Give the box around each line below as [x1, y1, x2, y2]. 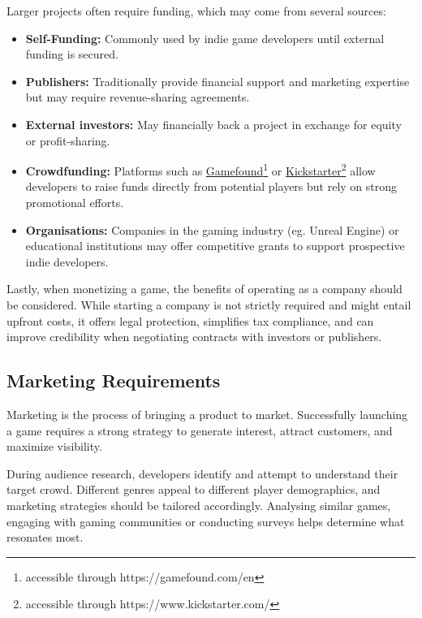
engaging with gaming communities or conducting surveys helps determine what [6, 512, 405, 529]
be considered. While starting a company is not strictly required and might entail [6, 296, 411, 313]
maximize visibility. [6, 438, 102, 455]
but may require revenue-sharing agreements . [25, 89, 250, 106]
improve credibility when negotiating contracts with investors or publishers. [6, 328, 382, 345]
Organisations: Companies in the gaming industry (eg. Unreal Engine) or [25, 221, 399, 238]
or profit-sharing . [25, 132, 110, 149]
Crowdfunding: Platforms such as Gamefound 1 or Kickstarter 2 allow [25, 160, 376, 179]
